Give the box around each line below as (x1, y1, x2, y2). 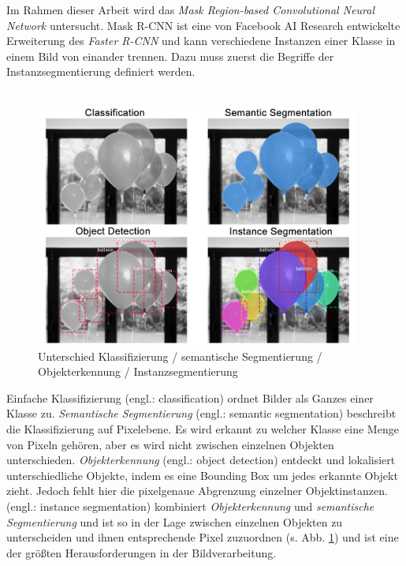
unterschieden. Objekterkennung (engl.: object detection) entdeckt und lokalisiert (6, 452, 396, 468)
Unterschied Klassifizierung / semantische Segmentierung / (38, 347, 322, 364)
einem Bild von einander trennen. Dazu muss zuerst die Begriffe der (6, 47, 334, 64)
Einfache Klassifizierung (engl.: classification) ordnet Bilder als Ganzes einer (6, 389, 374, 406)
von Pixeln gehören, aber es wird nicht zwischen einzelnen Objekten (6, 436, 334, 452)
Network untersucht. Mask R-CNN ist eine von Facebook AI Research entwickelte (6, 17, 400, 33)
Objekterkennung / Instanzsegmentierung (38, 363, 238, 380)
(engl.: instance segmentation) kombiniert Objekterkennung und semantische (6, 498, 374, 514)
